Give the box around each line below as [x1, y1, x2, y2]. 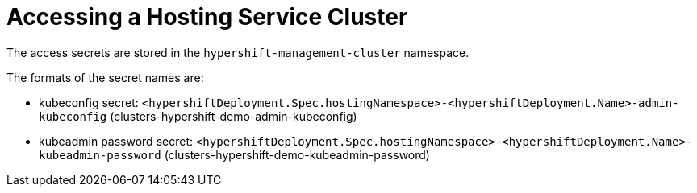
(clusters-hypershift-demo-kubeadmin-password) [164, 147, 430, 162]
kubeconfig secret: [39, 95, 139, 109]
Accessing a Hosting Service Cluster [6, 3, 408, 31]
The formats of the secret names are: [6, 70, 204, 84]
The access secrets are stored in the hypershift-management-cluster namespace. [6, 45, 470, 60]
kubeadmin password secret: [39, 133, 193, 148]
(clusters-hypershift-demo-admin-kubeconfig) [110, 109, 357, 123]
